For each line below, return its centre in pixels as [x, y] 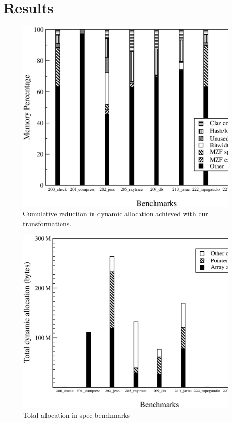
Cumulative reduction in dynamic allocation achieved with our [116, 214]
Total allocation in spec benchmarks [77, 415]
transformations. [47, 223]
